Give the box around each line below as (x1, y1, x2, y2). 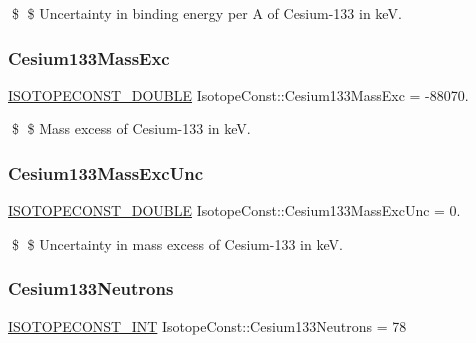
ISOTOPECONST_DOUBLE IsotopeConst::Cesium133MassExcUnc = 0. (8, 200, 461, 221)
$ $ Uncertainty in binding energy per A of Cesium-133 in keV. (11, 3, 402, 23)
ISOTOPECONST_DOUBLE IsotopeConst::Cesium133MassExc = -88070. (8, 84, 469, 105)
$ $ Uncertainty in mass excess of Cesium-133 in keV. (11, 233, 343, 254)
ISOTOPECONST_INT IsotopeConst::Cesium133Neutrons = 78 (8, 315, 407, 336)
